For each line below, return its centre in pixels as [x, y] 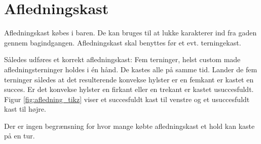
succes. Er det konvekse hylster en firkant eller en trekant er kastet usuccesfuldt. [129, 89]
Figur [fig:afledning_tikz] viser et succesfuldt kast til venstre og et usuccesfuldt [127, 99]
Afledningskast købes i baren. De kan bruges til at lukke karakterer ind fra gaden [130, 33]
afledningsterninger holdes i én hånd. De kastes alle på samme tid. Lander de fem [131, 69]
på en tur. [20, 136]
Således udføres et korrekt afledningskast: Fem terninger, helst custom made [122, 59]
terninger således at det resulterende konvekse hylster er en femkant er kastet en [129, 79]
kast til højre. [25, 109]
